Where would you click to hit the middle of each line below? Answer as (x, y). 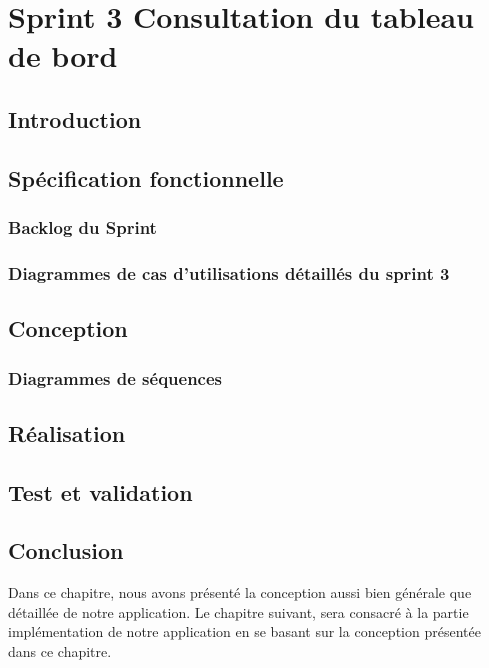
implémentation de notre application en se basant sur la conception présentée (244, 631)
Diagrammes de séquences (115, 377)
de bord (63, 55)
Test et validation (100, 491)
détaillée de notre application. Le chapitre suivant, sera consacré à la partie (238, 611)
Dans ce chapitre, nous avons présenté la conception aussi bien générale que (240, 592)
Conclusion (66, 550)
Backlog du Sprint (82, 227)
